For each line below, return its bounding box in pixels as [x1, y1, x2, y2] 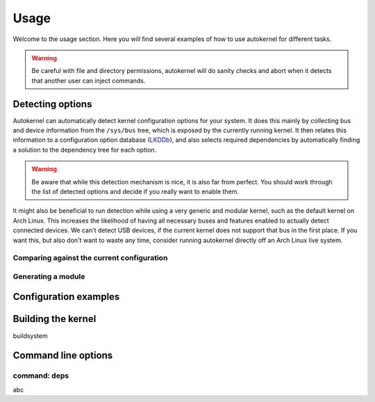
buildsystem [12, 331, 48, 340]
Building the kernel [12, 313, 97, 325]
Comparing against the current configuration [12, 253, 168, 263]
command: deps [12, 371, 69, 380]
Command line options [12, 350, 113, 362]
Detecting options [12, 98, 92, 110]
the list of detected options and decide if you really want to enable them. [31, 187, 240, 195]
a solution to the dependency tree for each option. [12, 145, 157, 154]
